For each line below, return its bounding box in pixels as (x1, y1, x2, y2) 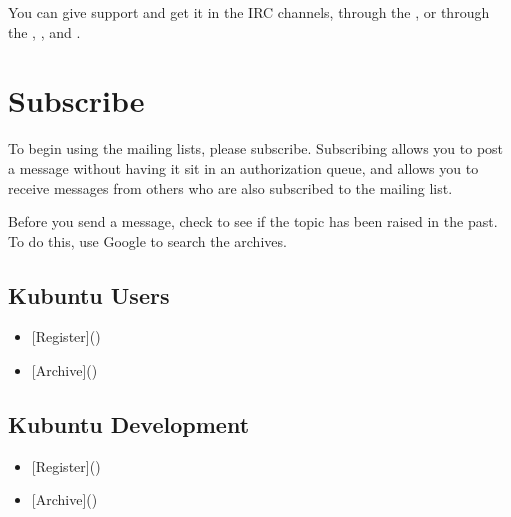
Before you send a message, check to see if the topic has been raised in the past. (8, 211, 498, 232)
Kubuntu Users (8, 279, 170, 310)
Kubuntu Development (8, 409, 250, 440)
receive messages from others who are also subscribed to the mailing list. (8, 177, 453, 198)
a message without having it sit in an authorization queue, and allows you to (8, 157, 479, 178)
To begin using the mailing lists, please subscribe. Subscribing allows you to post (8, 138, 504, 159)
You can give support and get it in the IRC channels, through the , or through (8, 2, 490, 22)
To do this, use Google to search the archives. (8, 230, 287, 251)
